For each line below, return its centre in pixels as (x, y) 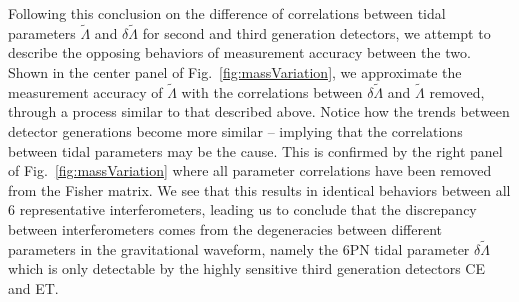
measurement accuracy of (85, 91)
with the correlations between (272, 91)
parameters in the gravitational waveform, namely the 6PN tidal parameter (239, 248)
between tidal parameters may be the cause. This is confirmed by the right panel (255, 150)
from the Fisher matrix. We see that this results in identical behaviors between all (259, 189)
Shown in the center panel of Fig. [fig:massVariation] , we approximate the (235, 72)
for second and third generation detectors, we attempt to (316, 32)
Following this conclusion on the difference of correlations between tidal (227, 13)
